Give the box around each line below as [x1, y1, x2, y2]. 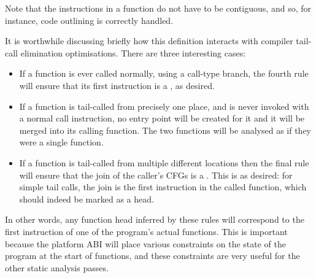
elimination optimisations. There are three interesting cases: [20, 46, 246, 59]
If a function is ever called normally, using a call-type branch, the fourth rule [19, 67, 309, 80]
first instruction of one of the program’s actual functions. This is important [5, 225, 288, 237]
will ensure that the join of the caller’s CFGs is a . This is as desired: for [19, 168, 293, 181]
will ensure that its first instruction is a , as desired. [19, 79, 215, 91]
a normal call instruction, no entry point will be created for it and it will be [19, 112, 305, 125]
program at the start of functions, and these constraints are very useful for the [5, 249, 300, 262]
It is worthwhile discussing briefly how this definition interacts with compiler [5, 34, 293, 47]
